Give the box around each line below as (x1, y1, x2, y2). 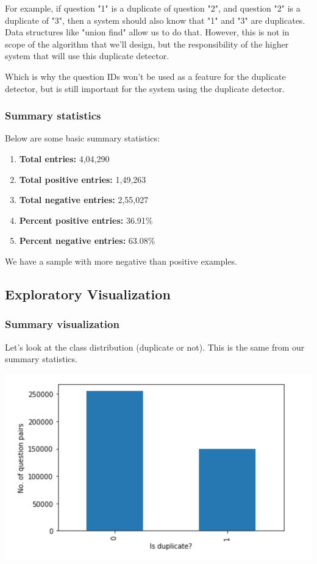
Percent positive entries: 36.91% (19, 213, 153, 226)
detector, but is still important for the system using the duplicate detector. (5, 82, 285, 95)
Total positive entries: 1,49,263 (19, 173, 146, 185)
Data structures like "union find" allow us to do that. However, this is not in (5, 26, 290, 38)
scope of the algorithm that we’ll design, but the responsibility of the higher (5, 37, 289, 50)
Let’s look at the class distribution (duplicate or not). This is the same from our (5, 340, 305, 353)
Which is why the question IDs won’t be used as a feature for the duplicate (5, 70, 286, 82)
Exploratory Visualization (5, 284, 171, 303)
